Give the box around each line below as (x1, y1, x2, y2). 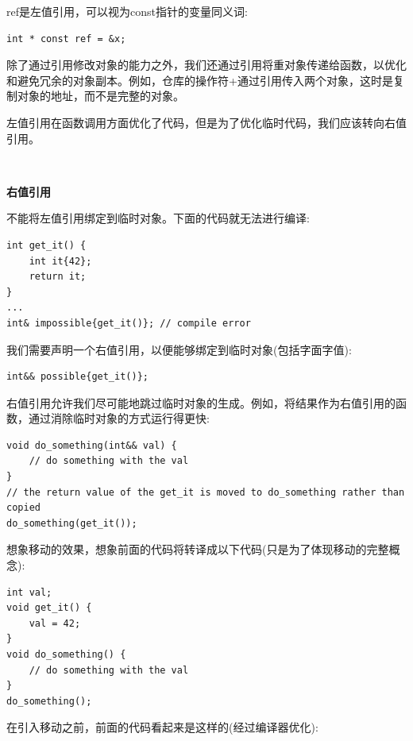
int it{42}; (29, 255, 92, 267)
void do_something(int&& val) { (6, 439, 177, 451)
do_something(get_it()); (6, 517, 137, 529)
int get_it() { (6, 239, 87, 251)
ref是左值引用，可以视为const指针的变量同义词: (6, 3, 248, 19)
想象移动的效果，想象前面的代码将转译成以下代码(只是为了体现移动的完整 (6, 541, 389, 558)
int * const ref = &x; (6, 33, 126, 44)
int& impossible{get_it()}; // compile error (6, 317, 251, 329)
